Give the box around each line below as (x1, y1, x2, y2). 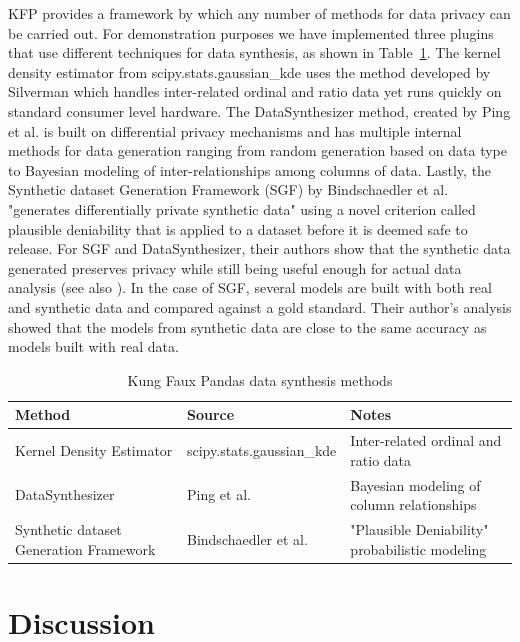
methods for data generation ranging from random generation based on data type (8, 140, 507, 161)
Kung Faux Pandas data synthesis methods (127, 369, 393, 390)
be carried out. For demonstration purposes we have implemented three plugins (8, 22, 494, 43)
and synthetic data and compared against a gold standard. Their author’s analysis (8, 296, 512, 317)
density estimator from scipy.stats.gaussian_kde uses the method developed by (8, 61, 491, 82)
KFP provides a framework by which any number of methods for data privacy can (8, 3, 511, 23)
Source (187, 404, 235, 425)
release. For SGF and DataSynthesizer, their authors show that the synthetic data (8, 238, 511, 259)
